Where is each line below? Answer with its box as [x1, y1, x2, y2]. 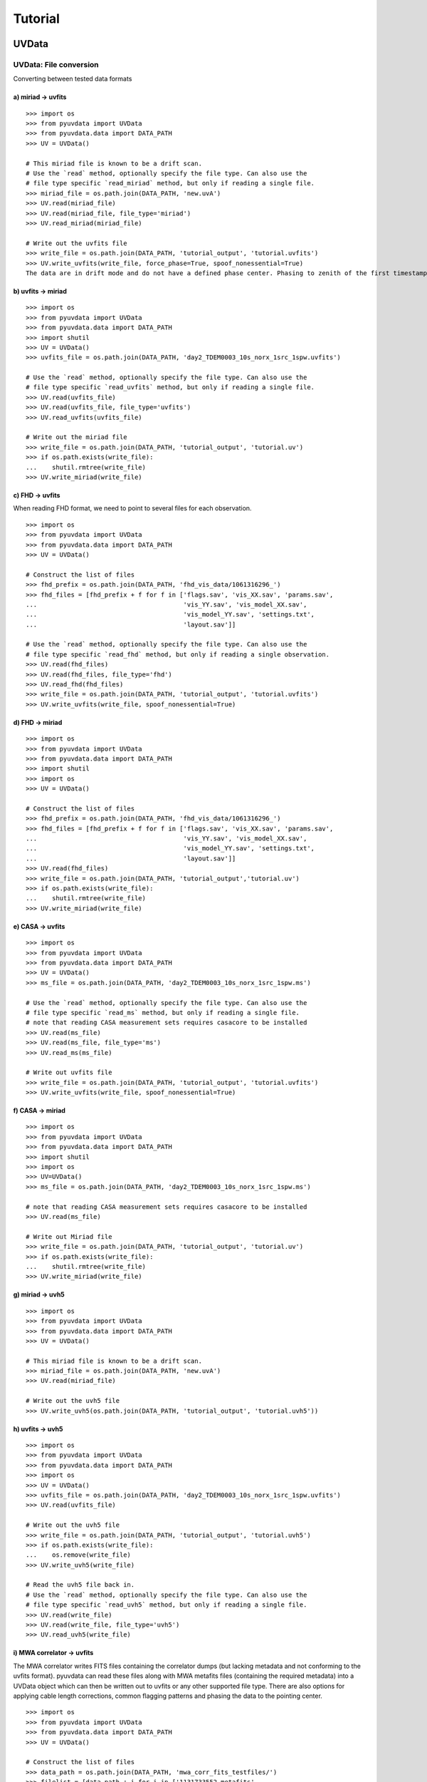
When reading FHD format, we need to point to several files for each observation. [13, 504, 252, 513]
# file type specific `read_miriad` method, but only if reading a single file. [26, 179, 315, 187]
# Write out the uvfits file [26, 239, 127, 247]
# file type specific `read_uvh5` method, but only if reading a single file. [26, 1601, 307, 1609]
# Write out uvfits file [26, 1068, 112, 1076]
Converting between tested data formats [13, 75, 132, 83]
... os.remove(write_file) [26, 1551, 132, 1559]
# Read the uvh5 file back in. [26, 1581, 135, 1589]
